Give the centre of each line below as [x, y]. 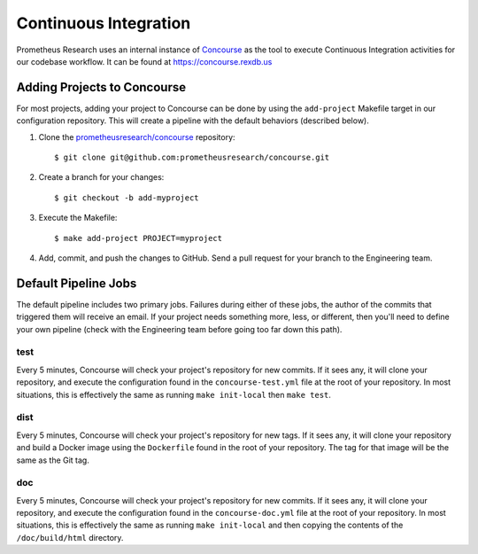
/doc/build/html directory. [70, 537]
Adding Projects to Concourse [101, 87]
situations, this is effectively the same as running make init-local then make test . [174, 394]
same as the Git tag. [53, 460]
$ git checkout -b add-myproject [127, 198]
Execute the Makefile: [78, 218]
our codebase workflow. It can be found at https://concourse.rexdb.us [144, 61]
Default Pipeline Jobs [77, 283]
